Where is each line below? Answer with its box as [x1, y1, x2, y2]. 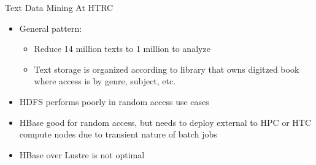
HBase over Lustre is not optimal [19, 148, 145, 161]
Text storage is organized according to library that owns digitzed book [34, 62, 299, 75]
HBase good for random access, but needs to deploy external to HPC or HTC [19, 116, 312, 128]
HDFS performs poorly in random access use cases [19, 95, 209, 108]
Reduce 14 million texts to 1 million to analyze [34, 42, 210, 55]
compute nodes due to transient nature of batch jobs [19, 128, 217, 141]
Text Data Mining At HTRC [5, 1, 114, 13]
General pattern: [19, 21, 82, 34]
